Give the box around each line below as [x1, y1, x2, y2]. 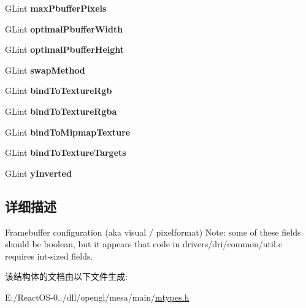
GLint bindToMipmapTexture [5, 125, 131, 138]
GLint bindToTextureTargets [5, 146, 126, 159]
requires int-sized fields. [5, 249, 93, 262]
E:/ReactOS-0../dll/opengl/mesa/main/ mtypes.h [5, 290, 189, 303]
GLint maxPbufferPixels [5, 2, 107, 14]
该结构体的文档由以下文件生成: [5, 270, 128, 283]
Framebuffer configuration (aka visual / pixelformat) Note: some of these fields [5, 225, 301, 238]
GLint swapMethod [5, 63, 85, 76]
